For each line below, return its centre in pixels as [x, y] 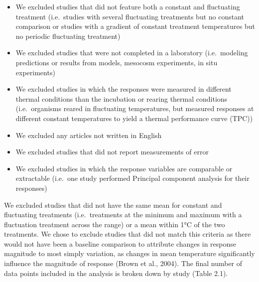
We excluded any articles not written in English [89, 135]
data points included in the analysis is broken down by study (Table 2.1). [116, 273]
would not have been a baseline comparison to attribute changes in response [120, 243]
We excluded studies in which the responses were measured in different [124, 89]
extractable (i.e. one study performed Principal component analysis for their [132, 178]
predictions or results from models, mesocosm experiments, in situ [117, 62]
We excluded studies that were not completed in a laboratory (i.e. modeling [132, 53]
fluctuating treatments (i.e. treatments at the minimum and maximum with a [123, 214]
